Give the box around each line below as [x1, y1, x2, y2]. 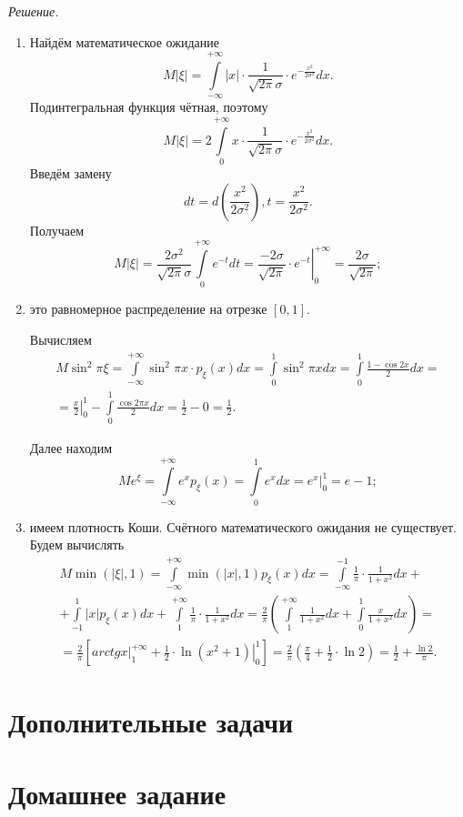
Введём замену [29, 164, 112, 183]
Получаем [29, 220, 85, 239]
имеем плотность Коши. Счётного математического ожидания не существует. [29, 517, 457, 536]
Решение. [8, 2, 59, 20]
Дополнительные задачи [8, 703, 294, 741]
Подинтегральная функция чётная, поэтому [29, 97, 268, 116]
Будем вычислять [29, 535, 125, 554]
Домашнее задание [8, 774, 226, 812]
